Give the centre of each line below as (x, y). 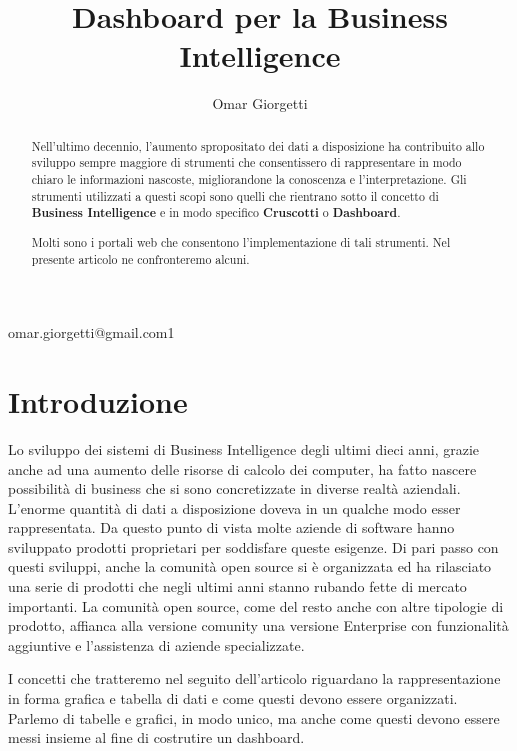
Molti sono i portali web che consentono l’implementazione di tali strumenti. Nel (241, 241)
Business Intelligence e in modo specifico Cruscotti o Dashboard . (216, 213)
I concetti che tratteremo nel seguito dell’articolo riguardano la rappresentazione (254, 678)
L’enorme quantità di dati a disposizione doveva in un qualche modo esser (234, 507)
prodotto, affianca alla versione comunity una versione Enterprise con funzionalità (258, 625)
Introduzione (98, 400)
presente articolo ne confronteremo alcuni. (140, 258)
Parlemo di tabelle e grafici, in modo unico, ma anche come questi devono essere (254, 717)
